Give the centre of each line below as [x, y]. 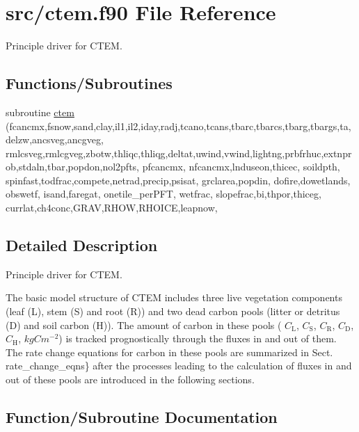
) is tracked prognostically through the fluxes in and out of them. [198, 338]
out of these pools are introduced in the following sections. [130, 379]
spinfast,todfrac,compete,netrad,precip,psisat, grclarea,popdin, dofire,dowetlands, [178, 180]
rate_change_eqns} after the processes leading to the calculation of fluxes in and [179, 366]
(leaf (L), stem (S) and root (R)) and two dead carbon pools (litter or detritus [173, 311]
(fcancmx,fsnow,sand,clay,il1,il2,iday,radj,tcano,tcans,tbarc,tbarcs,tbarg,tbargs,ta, [178, 126]
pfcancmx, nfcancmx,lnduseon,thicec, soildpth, [241, 167]
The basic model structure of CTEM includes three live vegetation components [174, 297]
